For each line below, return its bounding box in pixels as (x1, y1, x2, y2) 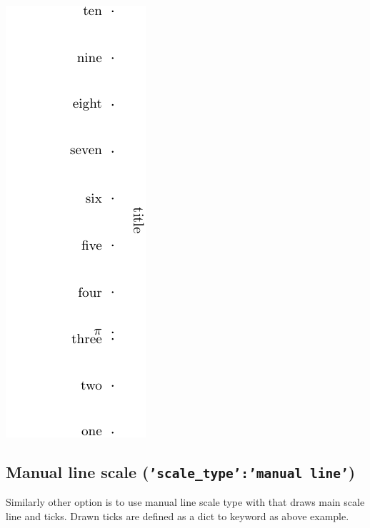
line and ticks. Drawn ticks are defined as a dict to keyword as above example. (6, 508, 349, 523)
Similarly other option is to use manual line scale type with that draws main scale (6, 494, 365, 509)
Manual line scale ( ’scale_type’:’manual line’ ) (6, 460, 356, 482)
